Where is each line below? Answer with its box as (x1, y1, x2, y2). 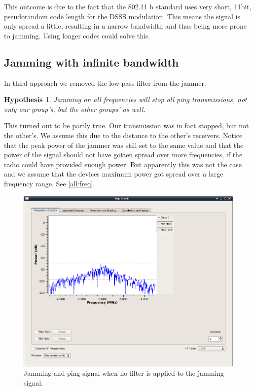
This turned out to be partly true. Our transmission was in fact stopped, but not (4, 120, 249, 131)
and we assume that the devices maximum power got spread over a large (4, 169, 223, 179)
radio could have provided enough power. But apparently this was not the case (4, 159, 242, 169)
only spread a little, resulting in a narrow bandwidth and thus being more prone (4, 21, 247, 31)
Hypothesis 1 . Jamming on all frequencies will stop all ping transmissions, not (4, 94, 247, 105)
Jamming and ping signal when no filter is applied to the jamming (24, 368, 224, 378)
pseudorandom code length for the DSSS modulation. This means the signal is (4, 11, 241, 21)
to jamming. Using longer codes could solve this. (4, 30, 150, 40)
